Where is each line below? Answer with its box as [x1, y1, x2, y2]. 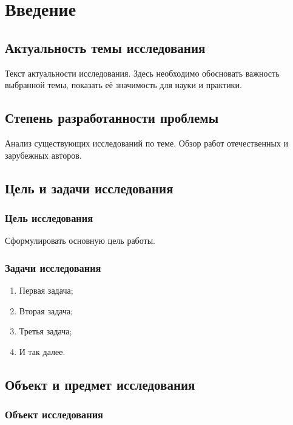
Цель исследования [5, 210, 93, 225]
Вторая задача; [19, 304, 73, 317]
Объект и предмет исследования [5, 375, 195, 393]
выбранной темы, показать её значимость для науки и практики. [5, 78, 242, 91]
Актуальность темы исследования [5, 38, 206, 57]
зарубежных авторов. [5, 148, 82, 161]
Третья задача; [19, 325, 72, 337]
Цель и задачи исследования [5, 178, 173, 197]
